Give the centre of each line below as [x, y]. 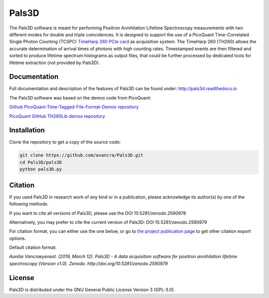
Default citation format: [33, 248]
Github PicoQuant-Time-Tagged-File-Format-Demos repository [74, 107]
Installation [27, 130]
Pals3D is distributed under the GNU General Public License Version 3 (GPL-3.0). [92, 290]
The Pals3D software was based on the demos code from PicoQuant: [80, 98]
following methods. [29, 204]
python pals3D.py [41, 169]
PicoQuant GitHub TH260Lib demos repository [57, 116]
